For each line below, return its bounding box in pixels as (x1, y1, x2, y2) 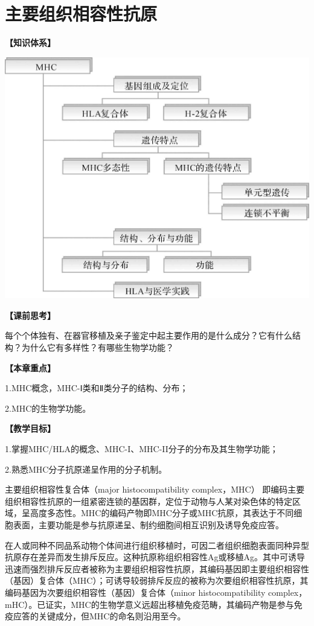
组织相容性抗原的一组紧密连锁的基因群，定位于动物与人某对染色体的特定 (5, 494, 292, 507)
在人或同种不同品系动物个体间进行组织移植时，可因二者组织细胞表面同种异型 (5, 538, 309, 551)
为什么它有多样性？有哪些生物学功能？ (21, 341, 174, 354)
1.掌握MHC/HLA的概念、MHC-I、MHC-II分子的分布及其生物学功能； (5, 442, 278, 455)
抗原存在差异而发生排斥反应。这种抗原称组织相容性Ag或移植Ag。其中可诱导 (5, 551, 305, 563)
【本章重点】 (5, 361, 56, 374)
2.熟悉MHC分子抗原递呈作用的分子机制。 (5, 462, 167, 475)
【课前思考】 (5, 308, 56, 321)
